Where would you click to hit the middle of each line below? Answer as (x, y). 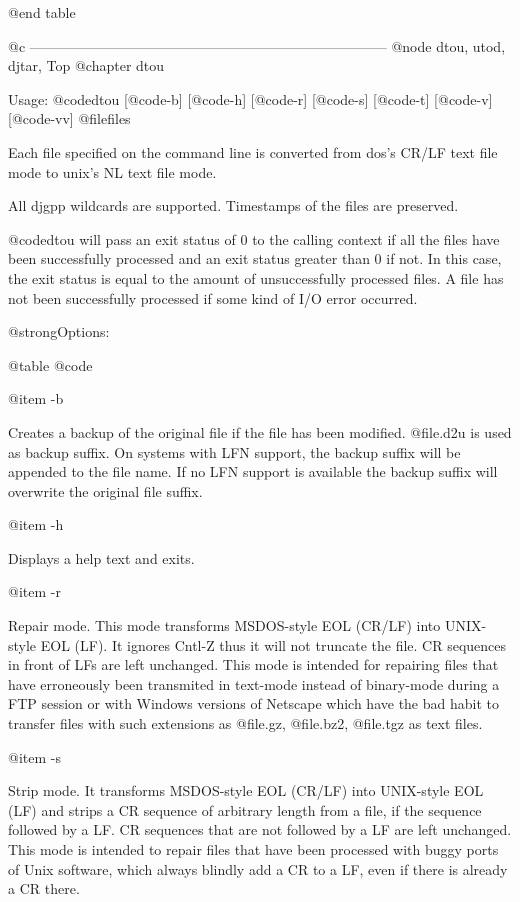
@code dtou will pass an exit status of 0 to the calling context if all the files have (254, 238)
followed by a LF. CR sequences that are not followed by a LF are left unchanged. (260, 829)
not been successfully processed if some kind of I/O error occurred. (213, 297)
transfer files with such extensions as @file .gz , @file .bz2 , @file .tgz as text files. (245, 723)
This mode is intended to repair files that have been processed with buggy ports (253, 849)
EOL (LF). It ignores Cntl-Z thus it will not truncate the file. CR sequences (273, 644)
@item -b (36, 398)
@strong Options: (59, 331)
